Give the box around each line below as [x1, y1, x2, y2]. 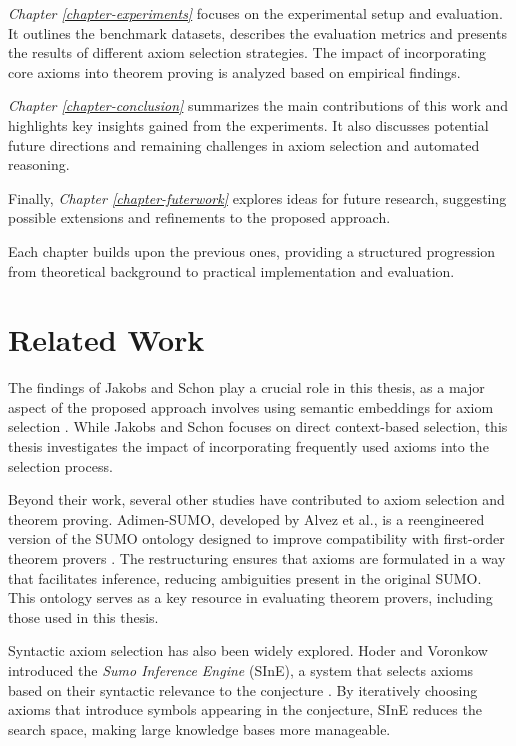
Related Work [8, 319, 205, 360]
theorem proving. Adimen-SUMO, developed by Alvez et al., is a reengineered [8, 508, 485, 529]
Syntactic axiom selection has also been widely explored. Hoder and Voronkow [8, 640, 488, 661]
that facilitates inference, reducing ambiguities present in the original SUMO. [8, 567, 482, 588]
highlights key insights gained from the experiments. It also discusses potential [8, 114, 489, 135]
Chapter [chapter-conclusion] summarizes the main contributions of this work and [8, 95, 509, 116]
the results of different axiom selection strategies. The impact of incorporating [8, 42, 487, 63]
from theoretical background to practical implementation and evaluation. [8, 260, 455, 281]
